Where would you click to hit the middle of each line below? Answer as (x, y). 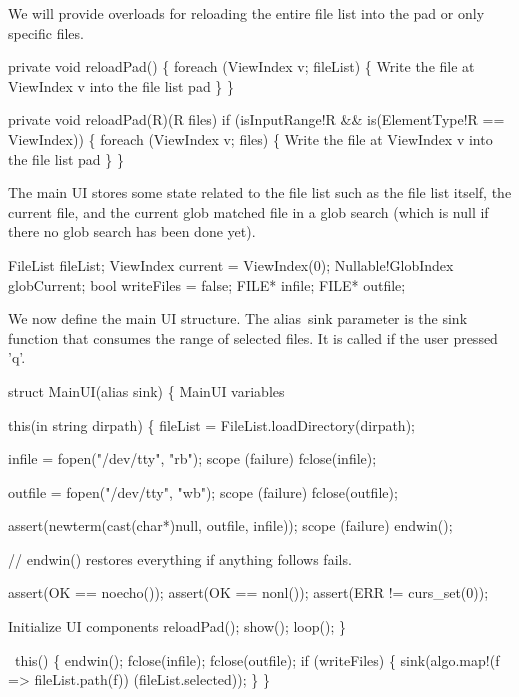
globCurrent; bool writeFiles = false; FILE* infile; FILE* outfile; (207, 284)
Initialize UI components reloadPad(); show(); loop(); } (177, 626)
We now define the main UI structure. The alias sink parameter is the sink (238, 318)
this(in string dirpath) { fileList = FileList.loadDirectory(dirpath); (211, 424)
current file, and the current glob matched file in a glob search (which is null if (248, 211)
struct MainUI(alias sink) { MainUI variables (146, 390)
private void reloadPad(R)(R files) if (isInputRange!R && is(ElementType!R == (256, 119)
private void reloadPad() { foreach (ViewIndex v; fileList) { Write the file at (241, 66)
